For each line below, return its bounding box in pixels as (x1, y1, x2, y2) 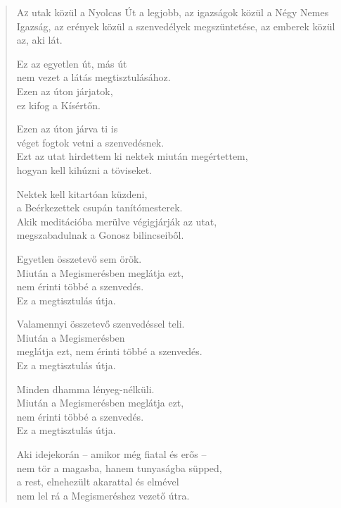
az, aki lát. (16, 32, 63, 47)
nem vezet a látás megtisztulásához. (16, 70, 171, 85)
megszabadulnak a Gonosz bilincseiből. (16, 228, 184, 242)
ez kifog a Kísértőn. (16, 97, 101, 112)
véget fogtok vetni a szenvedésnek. (16, 135, 165, 149)
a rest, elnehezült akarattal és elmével (16, 474, 179, 489)
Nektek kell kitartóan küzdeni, (16, 186, 148, 201)
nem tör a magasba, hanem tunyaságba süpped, (16, 460, 222, 475)
